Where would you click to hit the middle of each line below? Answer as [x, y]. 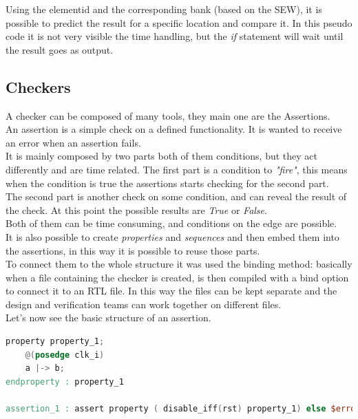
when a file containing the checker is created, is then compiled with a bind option [177, 277]
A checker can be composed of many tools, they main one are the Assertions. [168, 115]
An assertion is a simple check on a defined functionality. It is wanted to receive [174, 129]
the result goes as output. [60, 49]
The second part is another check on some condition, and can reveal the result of [176, 196]
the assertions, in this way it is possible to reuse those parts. [133, 250]
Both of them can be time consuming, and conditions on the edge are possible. [171, 223]
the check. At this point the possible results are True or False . [136, 210]
